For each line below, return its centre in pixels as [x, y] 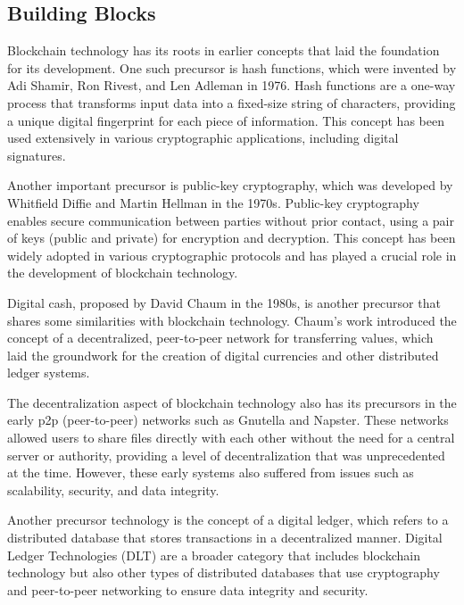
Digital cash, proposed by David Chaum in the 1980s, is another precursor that [224, 302]
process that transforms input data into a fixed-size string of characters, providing [232, 102]
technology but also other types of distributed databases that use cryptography [224, 572]
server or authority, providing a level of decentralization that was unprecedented [226, 455]
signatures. [37, 155]
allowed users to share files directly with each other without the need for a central [231, 438]
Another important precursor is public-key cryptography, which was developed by [230, 185]
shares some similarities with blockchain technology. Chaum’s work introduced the [232, 320]
